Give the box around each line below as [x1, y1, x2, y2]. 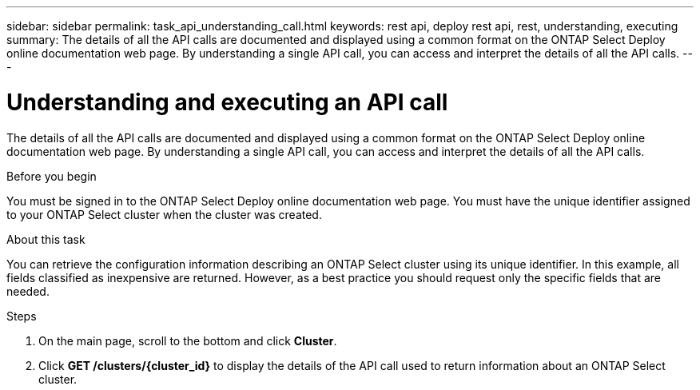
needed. [6, 284, 50, 298]
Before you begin [6, 169, 97, 183]
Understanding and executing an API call [6, 88, 448, 116]
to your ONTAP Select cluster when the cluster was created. [6, 207, 322, 221]
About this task [6, 232, 86, 246]
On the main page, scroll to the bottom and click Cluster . [38, 333, 337, 348]
